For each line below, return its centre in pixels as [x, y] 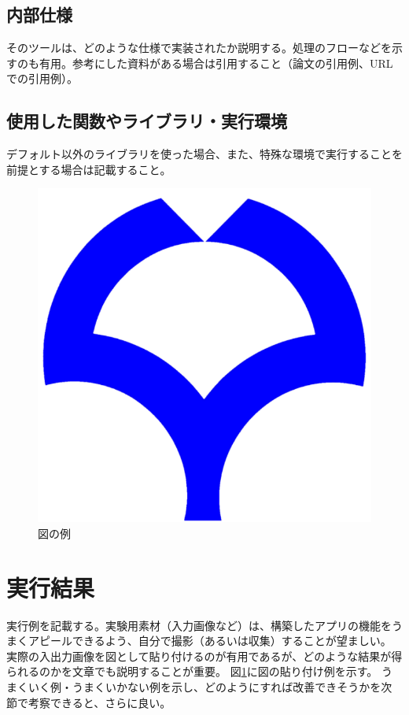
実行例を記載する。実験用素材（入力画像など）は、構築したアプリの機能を [199, 625]
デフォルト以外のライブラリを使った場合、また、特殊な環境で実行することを [204, 154]
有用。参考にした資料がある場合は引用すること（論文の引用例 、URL [216, 63]
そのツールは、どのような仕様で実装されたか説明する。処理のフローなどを [199, 48]
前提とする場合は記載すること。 [89, 169]
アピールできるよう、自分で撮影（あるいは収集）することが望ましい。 [210, 641]
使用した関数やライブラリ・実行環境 [147, 121]
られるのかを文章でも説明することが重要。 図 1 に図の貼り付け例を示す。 [192, 671]
